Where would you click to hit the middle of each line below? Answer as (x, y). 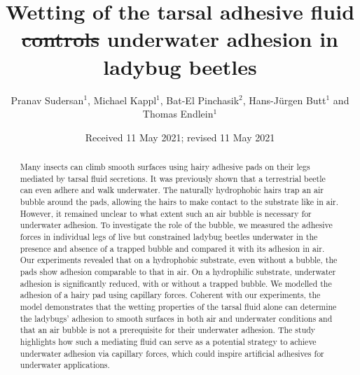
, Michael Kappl (122, 100)
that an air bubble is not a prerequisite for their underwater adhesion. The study (168, 330)
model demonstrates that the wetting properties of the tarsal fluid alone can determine (178, 306)
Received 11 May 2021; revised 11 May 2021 (180, 137)
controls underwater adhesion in (180, 39)
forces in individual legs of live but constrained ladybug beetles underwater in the (169, 237)
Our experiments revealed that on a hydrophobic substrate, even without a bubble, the (179, 260)
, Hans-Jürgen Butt (284, 100)
